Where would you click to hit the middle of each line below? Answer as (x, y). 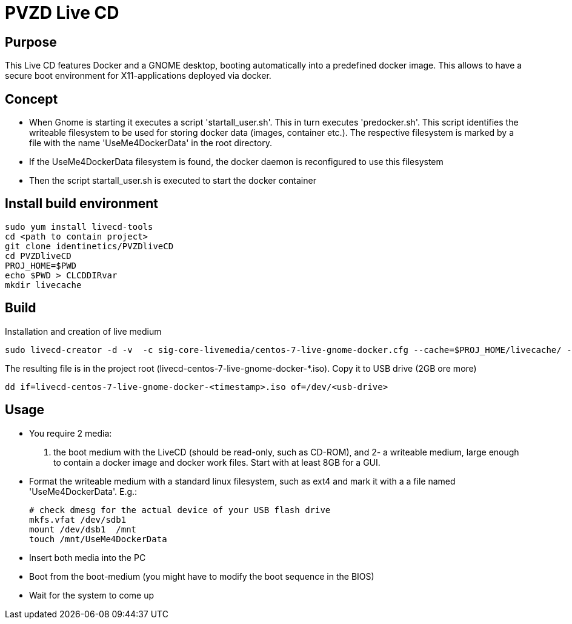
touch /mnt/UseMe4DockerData (98, 539)
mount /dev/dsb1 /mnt (83, 529)
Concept (32, 99)
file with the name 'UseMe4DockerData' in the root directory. (151, 143)
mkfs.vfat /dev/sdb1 (78, 519)
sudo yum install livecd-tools (79, 226)
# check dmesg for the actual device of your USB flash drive (180, 510)
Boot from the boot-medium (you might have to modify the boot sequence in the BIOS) (202, 576)
